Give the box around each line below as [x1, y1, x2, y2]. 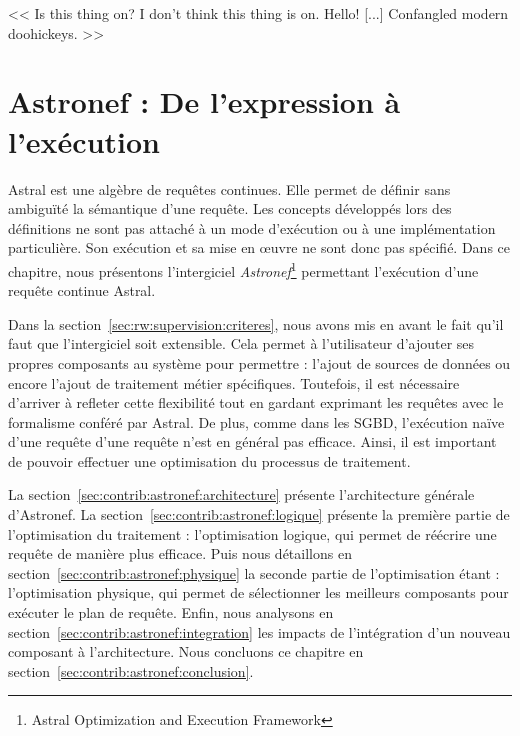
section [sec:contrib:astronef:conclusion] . [8, 660, 254, 681]
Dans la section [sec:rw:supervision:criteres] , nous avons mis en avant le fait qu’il [8, 313, 504, 334]
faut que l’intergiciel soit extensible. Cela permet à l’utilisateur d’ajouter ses [8, 333, 475, 354]
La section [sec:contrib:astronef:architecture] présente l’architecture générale [8, 484, 475, 505]
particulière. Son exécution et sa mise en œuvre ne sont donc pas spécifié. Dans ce [8, 237, 510, 258]
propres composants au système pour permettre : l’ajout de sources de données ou [8, 352, 511, 373]
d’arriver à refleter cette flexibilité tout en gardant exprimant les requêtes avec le [8, 392, 504, 413]
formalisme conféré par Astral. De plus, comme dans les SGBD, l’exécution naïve [8, 411, 505, 432]
